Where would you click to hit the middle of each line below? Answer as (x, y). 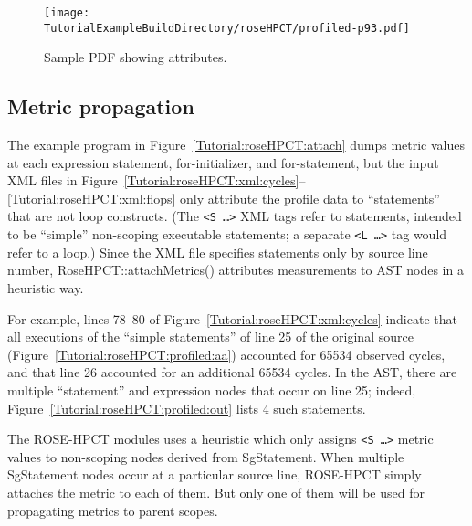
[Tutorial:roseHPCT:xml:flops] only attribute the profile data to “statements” (224, 198)
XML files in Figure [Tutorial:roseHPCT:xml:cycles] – (157, 180)
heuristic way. (46, 287)
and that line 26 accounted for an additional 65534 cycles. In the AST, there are (232, 372)
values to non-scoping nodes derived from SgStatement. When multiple (206, 456)
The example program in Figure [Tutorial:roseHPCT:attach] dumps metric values (236, 145)
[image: (67, 13)
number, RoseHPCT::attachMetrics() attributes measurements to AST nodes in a (236, 270)
